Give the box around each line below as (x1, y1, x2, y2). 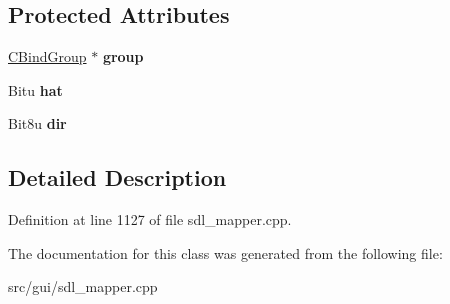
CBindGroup (8, 46, 87, 67)
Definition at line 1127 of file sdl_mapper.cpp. (8, 209, 292, 230)
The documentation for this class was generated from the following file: (8, 242, 443, 263)
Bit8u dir (8, 113, 67, 134)
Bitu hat (8, 79, 63, 100)
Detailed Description (8, 162, 227, 193)
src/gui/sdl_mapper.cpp (8, 276, 158, 297)
